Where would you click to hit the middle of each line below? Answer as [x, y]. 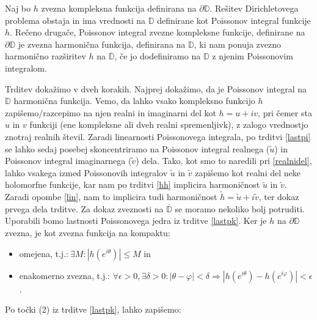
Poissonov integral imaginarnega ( [68, 161]
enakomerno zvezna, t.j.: [65, 275]
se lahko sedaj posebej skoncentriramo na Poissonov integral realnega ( [137, 148]
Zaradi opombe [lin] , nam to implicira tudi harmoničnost [111, 197]
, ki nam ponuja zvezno [238, 44]
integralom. [26, 68]
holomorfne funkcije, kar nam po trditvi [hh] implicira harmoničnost [133, 184]
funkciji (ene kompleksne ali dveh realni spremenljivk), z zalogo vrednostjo [169, 125]
